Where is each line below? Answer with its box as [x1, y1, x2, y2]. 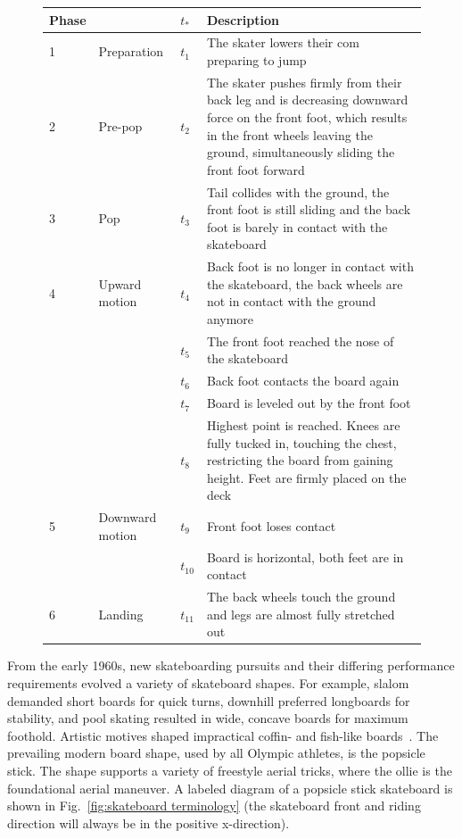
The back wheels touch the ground [206, 587, 396, 606]
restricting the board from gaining [206, 451, 393, 469]
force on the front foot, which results [206, 107, 408, 126]
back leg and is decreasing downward [206, 90, 408, 109]
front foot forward [206, 160, 305, 179]
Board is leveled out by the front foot [206, 394, 411, 412]
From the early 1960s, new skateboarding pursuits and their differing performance [7, 656, 455, 675]
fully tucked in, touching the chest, [206, 433, 397, 452]
